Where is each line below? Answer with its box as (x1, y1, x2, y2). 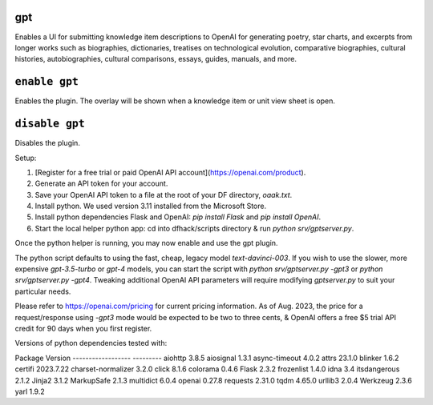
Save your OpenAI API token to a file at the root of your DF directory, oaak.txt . (34, 190, 293, 199)
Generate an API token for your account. (34, 178, 168, 188)
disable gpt (14, 117, 86, 130)
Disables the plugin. (14, 138, 80, 148)
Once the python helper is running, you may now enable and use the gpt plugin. (14, 239, 278, 248)
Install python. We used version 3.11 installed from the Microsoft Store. (34, 201, 267, 211)
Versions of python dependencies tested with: (14, 339, 168, 348)
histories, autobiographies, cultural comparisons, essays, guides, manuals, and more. (14, 54, 297, 64)
